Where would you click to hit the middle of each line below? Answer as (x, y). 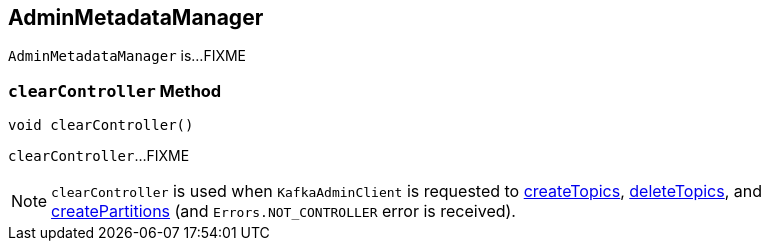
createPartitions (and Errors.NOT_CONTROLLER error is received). (283, 211)
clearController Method (115, 90)
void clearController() (101, 125)
